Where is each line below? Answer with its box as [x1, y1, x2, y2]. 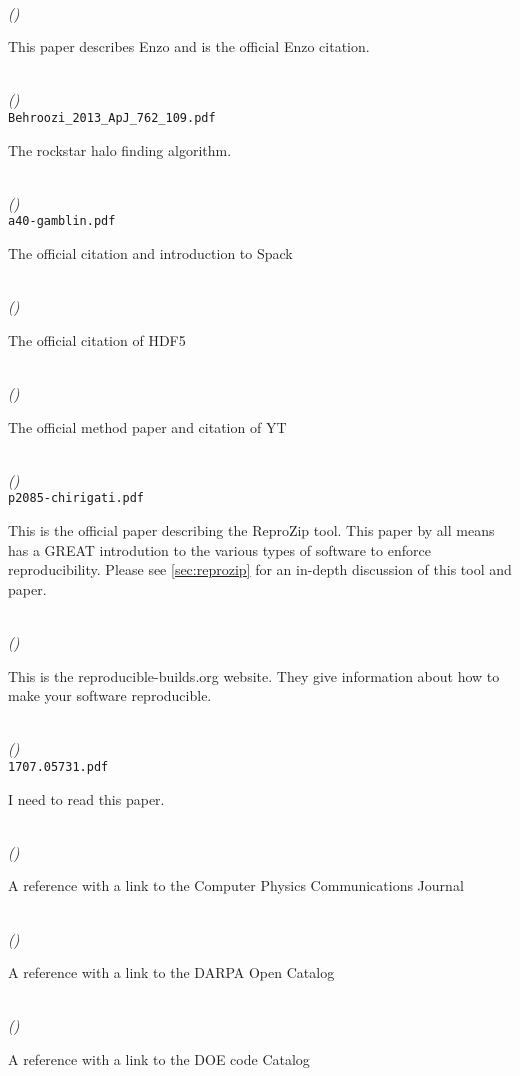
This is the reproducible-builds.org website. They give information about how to [8, 665, 500, 686]
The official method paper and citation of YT [8, 416, 287, 437]
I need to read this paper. [8, 788, 165, 809]
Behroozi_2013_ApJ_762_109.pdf [8, 110, 216, 125]
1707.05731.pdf [8, 760, 109, 774]
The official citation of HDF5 [8, 329, 186, 350]
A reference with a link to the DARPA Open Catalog [8, 962, 335, 983]
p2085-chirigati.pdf [8, 491, 145, 506]
